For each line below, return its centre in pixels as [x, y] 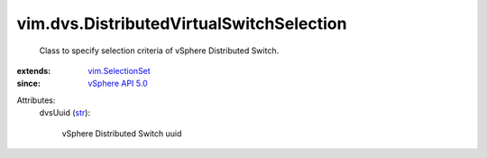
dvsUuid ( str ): [64, 113]
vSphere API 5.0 [118, 84]
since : [28, 84]
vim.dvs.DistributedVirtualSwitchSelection [182, 23]
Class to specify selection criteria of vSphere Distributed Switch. [159, 51]
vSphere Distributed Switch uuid [122, 133]
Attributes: [36, 100]
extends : [34, 70]
